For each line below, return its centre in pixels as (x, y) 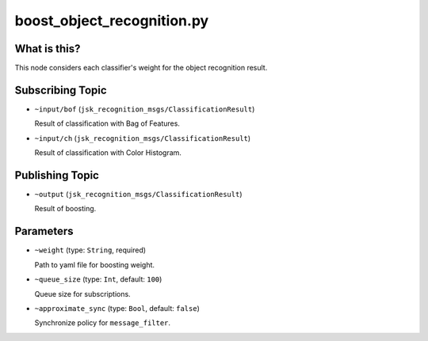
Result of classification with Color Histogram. (108, 153)
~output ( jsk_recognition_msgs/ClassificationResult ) (138, 195)
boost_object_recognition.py (112, 21)
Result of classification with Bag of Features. (107, 123)
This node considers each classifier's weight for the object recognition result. (141, 68)
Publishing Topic (57, 175)
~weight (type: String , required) (90, 250)
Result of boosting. (65, 209)
